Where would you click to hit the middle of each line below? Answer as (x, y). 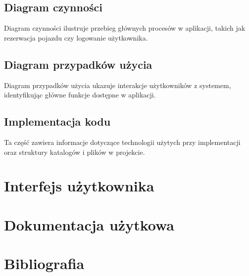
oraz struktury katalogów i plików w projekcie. (75, 152)
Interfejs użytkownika (79, 186)
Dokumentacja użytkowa (89, 224)
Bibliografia (44, 263)
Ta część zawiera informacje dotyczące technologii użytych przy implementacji (122, 142)
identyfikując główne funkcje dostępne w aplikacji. (80, 95)
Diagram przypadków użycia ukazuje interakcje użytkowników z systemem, (118, 85)
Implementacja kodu (57, 121)
